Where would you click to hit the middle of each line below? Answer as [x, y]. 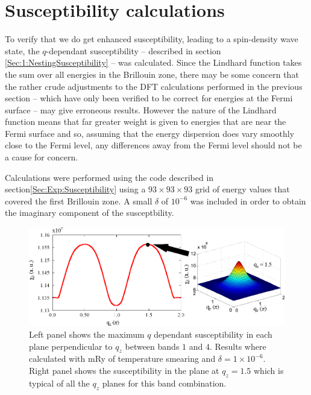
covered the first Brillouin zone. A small [79, 201]
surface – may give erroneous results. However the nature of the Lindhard [141, 109]
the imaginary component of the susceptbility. [90, 213]
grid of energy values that [242, 189]
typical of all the [59, 383]
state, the [22, 50]
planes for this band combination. [164, 383]
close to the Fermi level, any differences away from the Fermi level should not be [153, 145]
